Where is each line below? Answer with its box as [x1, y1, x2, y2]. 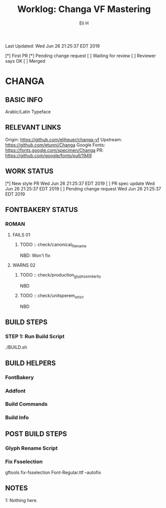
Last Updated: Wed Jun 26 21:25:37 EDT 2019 [5, 43, 100, 49]
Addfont [5, 387, 26, 394]
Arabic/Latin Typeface [5, 109, 51, 115]
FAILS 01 [12, 232, 30, 238]
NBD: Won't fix [19, 252, 51, 259]
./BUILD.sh [5, 344, 27, 350]
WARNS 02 [12, 262, 36, 269]
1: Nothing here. [5, 497, 38, 503]
